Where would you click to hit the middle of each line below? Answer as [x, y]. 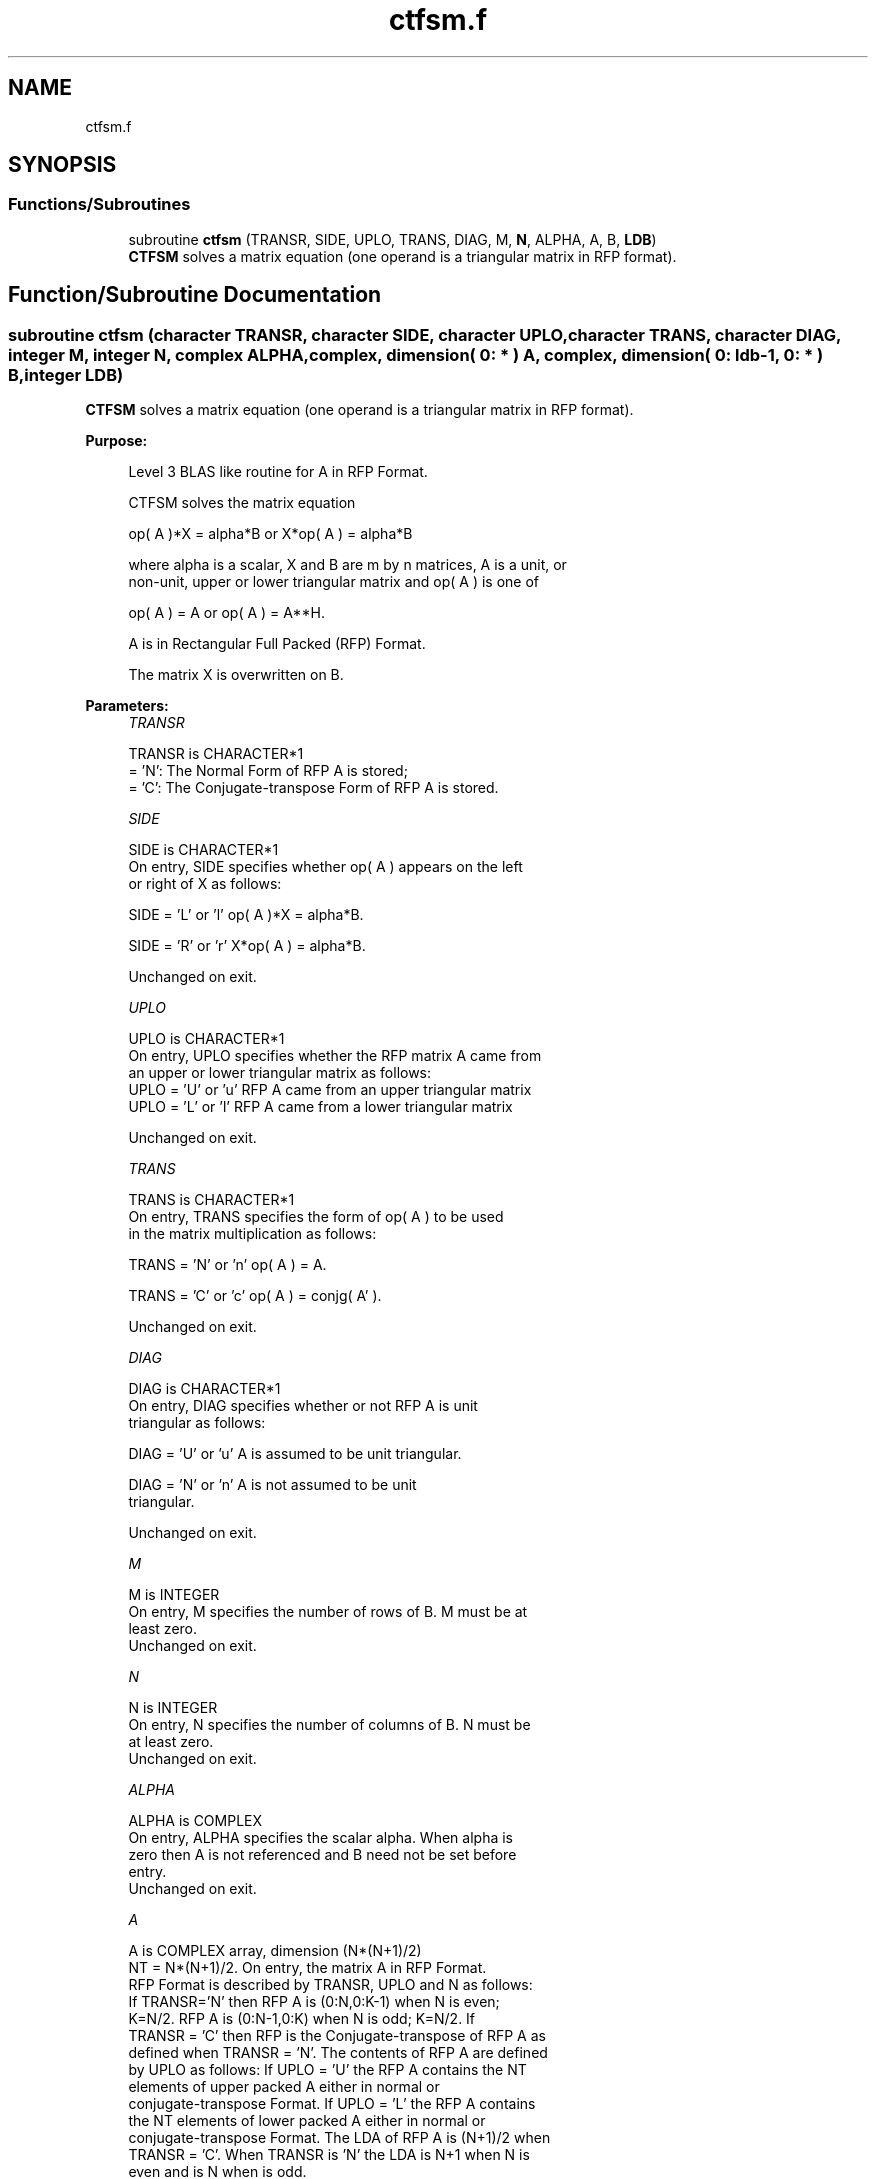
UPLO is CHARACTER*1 [206, 1039]
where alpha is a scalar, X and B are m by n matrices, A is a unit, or [347, 565]
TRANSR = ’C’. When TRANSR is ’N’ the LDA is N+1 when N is [329, 2155]
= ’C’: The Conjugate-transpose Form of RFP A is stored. [313, 788]
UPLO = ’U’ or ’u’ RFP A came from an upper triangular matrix [330, 1090]
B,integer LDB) [66, 374]
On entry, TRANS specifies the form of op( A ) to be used [316, 1217]
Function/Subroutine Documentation [195, 295]
